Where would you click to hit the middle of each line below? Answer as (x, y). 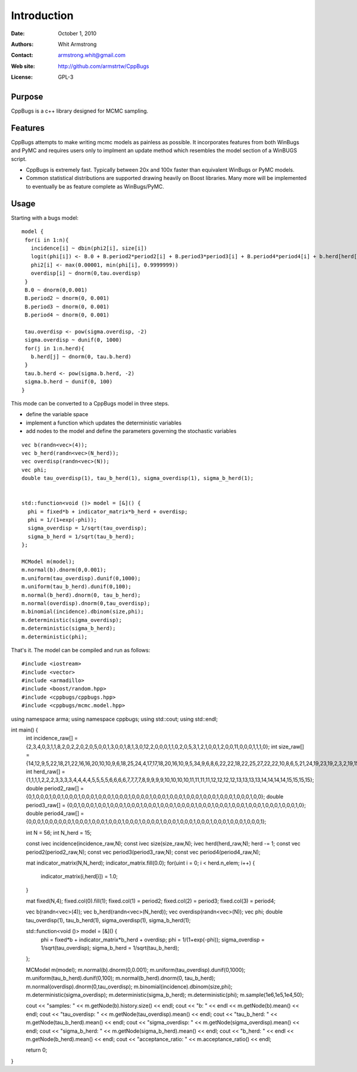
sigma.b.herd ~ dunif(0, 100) (69, 382)
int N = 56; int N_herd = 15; (59, 832)
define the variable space (57, 414)
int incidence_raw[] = (52, 738)
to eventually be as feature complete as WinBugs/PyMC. (95, 186)
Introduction (42, 16)
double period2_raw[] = (55, 788)
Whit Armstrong (77, 44)
